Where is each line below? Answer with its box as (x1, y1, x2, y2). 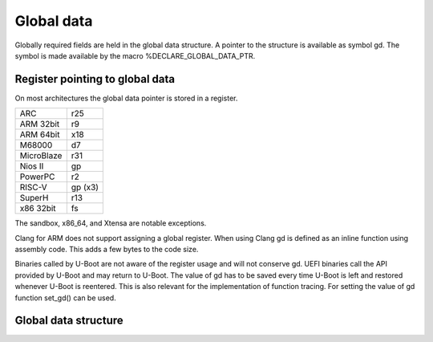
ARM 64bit (19, 129, 60, 140)
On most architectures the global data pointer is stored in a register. (14, 93, 238, 103)
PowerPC (19, 171, 55, 182)
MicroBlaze (19, 150, 63, 161)
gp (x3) (71, 181, 99, 193)
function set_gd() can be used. (14, 293, 116, 303)
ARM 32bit (19, 119, 60, 130)
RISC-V (19, 181, 47, 193)
